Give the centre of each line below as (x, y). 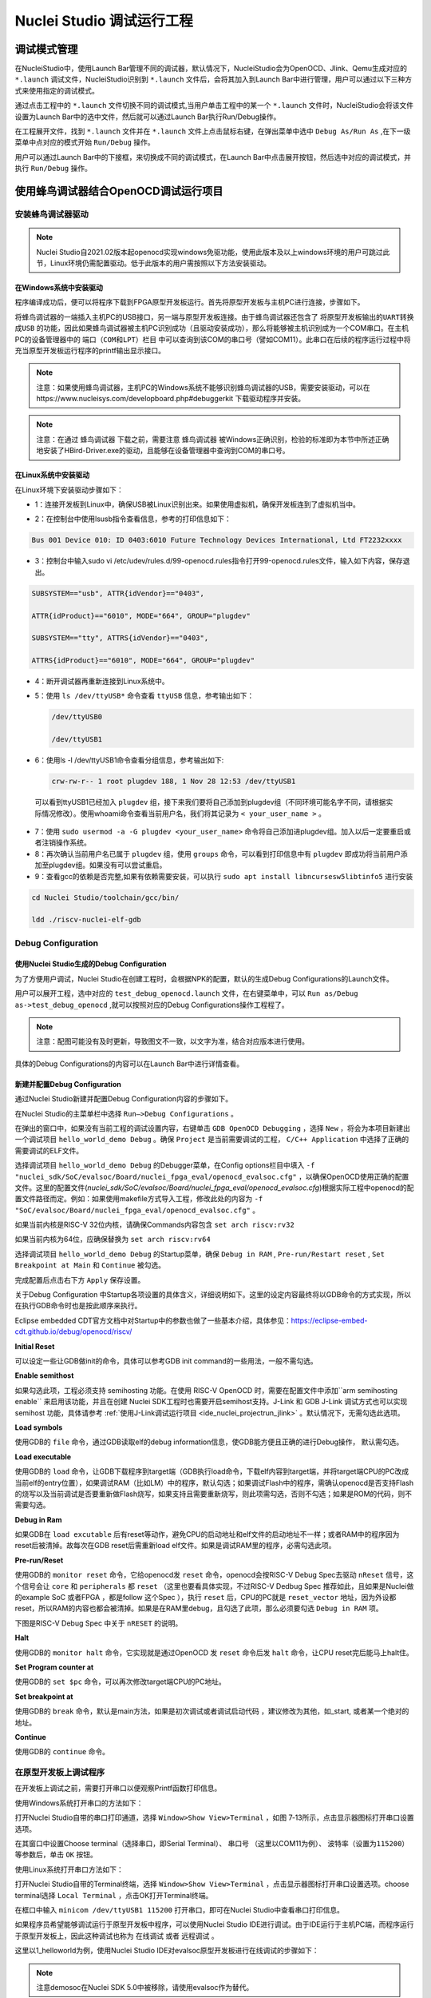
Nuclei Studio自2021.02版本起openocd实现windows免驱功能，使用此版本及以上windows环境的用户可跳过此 (213, 252)
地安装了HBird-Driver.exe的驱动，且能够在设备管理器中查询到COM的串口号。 (163, 451)
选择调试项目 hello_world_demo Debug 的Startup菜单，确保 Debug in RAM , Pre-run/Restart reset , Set (200, 1254)
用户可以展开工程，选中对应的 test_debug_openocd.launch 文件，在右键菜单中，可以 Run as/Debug (186, 993)
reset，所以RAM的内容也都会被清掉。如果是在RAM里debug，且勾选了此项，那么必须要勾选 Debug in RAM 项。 (199, 1608)
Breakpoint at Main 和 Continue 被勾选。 (90, 1265)
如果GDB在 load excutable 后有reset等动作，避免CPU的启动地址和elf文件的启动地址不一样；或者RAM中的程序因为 (207, 1534)
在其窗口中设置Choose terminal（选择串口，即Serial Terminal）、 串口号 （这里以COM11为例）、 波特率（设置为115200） (212, 1844)
